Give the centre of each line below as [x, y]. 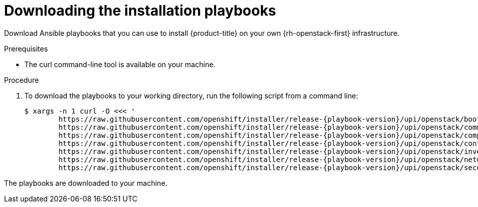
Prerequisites [26, 48]
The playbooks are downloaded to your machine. [86, 183]
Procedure [22, 80]
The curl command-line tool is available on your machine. [120, 64]
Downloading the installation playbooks [140, 11]
